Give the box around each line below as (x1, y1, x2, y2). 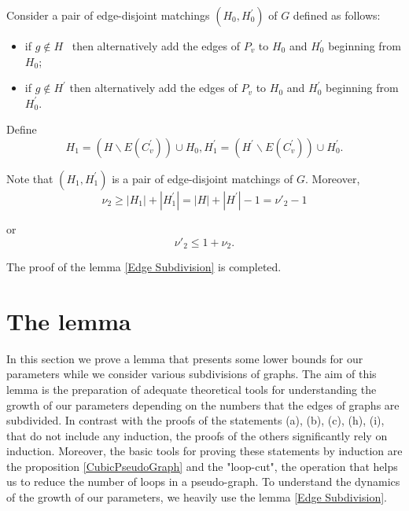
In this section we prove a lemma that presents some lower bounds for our (6, 350, 363, 366)
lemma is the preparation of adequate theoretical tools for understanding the (6, 380, 377, 397)
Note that (6, 170, 53, 186)
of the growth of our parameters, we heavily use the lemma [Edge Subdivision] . (6, 489, 388, 505)
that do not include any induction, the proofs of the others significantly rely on (6, 427, 388, 443)
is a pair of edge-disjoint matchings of (112, 170, 293, 186)
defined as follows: (293, 7, 381, 23)
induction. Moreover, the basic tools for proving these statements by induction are (6, 443, 403, 459)
